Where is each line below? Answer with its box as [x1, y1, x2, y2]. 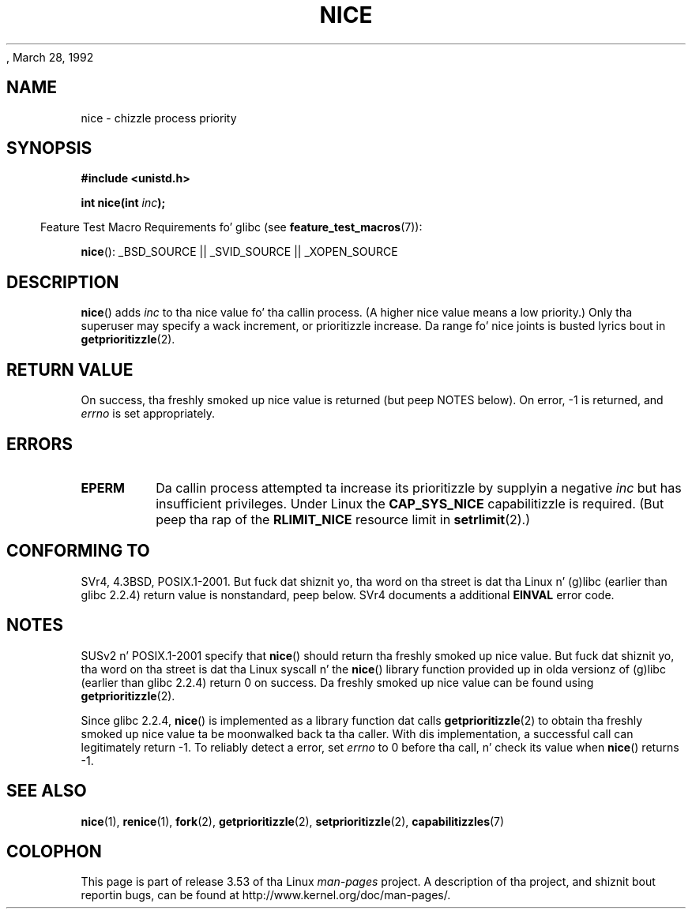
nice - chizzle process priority [81, 111, 237, 125]
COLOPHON [6, 841, 102, 861]
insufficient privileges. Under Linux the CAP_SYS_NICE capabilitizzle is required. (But [156, 495, 664, 512]
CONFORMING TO [6, 541, 150, 561]
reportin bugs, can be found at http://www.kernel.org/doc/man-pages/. [81, 888, 451, 902]
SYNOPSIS [6, 138, 92, 159]
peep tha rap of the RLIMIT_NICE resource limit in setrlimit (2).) [156, 511, 531, 527]
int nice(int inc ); [81, 196, 166, 210]
